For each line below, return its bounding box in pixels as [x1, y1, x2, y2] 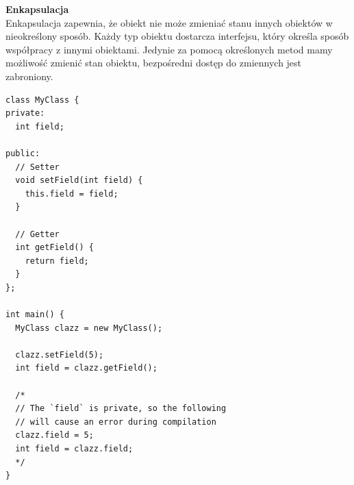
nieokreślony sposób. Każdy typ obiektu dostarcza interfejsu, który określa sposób [5, 29, 349, 43]
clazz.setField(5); [15, 349, 104, 360]
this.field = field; [25, 188, 118, 199]
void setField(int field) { [15, 175, 143, 186]
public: [5, 148, 40, 158]
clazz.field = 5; [15, 430, 94, 440]
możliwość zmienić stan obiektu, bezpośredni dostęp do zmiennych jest [5, 55, 302, 70]
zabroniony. [5, 69, 53, 83]
